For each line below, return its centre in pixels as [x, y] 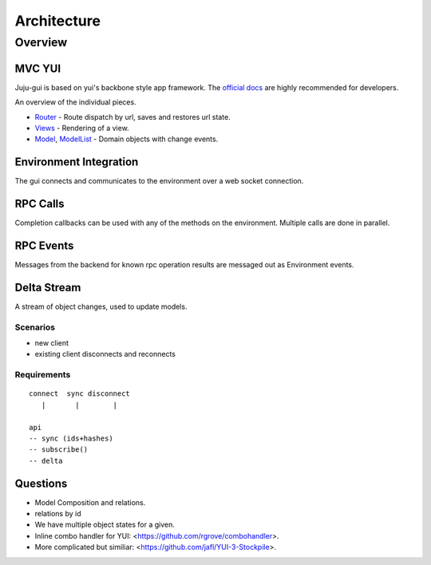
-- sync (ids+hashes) [71, 438]
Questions [41, 483]
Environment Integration [77, 162]
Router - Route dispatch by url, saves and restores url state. [132, 117]
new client [52, 343]
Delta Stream [48, 287]
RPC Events [44, 245]
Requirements [43, 375]
